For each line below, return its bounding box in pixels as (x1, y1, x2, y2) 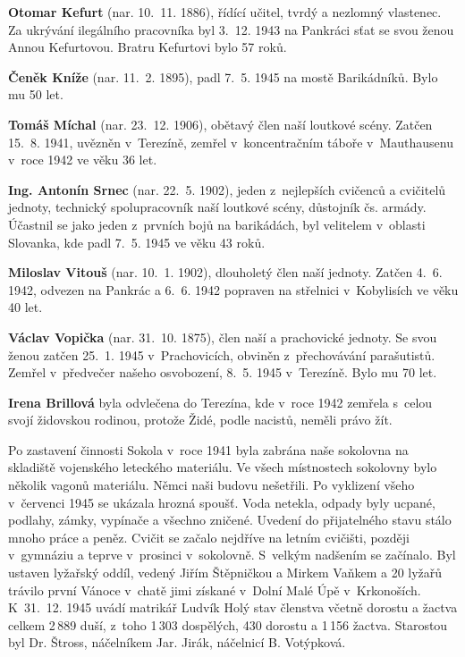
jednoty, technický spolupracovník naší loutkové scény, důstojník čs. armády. (8, 198, 427, 216)
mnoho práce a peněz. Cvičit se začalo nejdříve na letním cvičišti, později (8, 527, 410, 546)
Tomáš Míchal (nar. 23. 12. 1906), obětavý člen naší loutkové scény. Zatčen (8, 114, 433, 133)
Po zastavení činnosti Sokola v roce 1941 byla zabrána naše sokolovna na (8, 440, 409, 459)
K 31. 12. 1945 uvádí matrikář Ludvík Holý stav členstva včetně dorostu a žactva (8, 598, 458, 617)
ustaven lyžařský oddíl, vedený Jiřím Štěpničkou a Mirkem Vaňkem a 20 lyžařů (8, 563, 443, 582)
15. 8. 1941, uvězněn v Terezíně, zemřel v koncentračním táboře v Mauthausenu (8, 132, 454, 151)
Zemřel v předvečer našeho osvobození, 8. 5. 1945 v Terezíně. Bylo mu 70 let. (8, 363, 437, 382)
